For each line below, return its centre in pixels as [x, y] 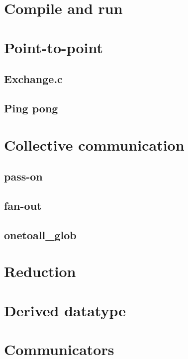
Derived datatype [65, 310]
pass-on [23, 176]
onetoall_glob [40, 234]
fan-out [23, 205]
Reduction [40, 271]
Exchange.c [33, 79]
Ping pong [31, 108]
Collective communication [94, 144]
